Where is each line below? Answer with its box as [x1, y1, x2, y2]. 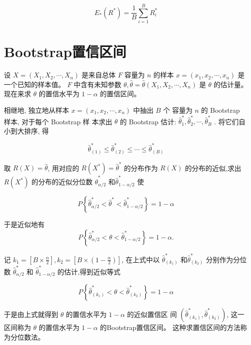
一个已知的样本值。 [4, 79, 65, 89]
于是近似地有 [4, 219, 45, 229]
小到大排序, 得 [4, 125, 49, 135]
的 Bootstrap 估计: [120, 116, 176, 126]
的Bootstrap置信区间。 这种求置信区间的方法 [100, 322, 240, 332]
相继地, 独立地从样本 [4, 105, 69, 115]
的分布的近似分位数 [31, 177, 93, 187]
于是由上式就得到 [4, 309, 58, 319]
